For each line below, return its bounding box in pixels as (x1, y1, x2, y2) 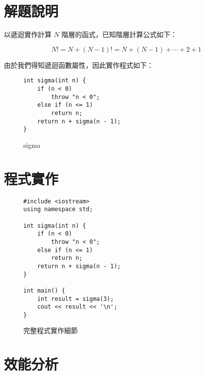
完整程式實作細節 (23, 325, 78, 336)
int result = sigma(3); (37, 295, 114, 302)
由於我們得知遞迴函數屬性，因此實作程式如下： (4, 59, 154, 70)
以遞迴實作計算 (4, 29, 51, 39)
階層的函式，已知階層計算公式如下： (61, 29, 177, 39)
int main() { (23, 287, 65, 294)
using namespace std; (23, 206, 93, 213)
